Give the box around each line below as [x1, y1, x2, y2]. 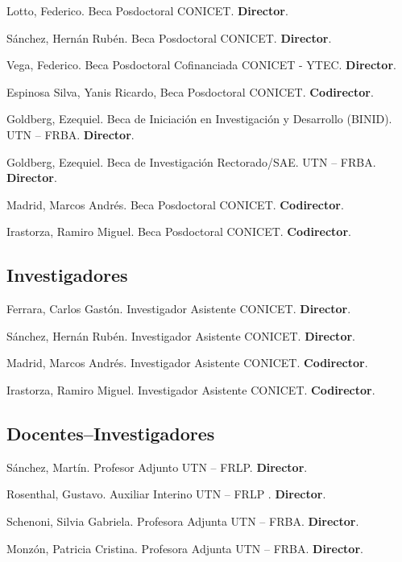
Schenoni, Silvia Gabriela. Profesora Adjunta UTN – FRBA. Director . [6, 512, 359, 529]
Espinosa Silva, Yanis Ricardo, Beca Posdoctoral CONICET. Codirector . [6, 83, 374, 100]
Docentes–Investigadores [6, 420, 215, 445]
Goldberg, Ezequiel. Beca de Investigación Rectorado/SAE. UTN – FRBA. [6, 153, 376, 170]
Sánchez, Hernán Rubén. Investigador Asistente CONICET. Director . [6, 327, 355, 344]
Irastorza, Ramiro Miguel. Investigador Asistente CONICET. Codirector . [6, 381, 375, 398]
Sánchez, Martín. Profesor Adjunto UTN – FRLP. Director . [6, 458, 308, 475]
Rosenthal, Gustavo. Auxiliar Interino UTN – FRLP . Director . [6, 486, 326, 502]
